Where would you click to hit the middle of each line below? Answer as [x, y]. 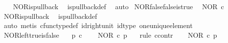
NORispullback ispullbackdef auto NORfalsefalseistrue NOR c [118, 6]
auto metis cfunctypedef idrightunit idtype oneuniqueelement [98, 25]
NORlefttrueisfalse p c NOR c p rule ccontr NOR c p [110, 35]
